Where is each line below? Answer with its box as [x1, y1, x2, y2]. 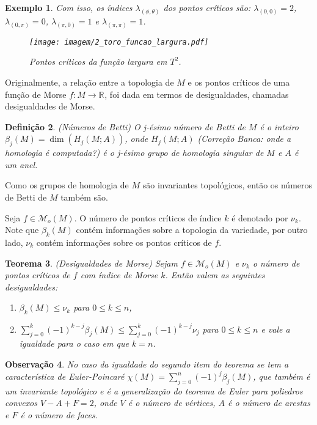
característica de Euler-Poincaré [5, 370, 125, 383]
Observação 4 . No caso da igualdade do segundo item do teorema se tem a [5, 357, 289, 370]
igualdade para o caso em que [19, 337, 129, 350]
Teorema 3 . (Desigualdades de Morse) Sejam [5, 256, 178, 269]
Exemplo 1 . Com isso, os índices [5, 1, 133, 13]
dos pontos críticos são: [163, 1, 251, 13]
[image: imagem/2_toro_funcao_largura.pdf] [29, 37, 209, 46]
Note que [5, 223, 39, 236]
